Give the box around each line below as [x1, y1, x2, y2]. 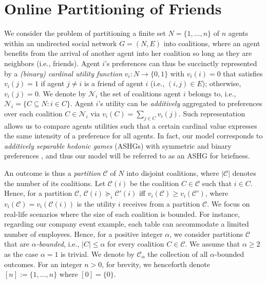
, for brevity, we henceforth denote [102, 258, 210, 269]
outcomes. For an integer [4, 258, 82, 269]
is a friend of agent [84, 78, 143, 89]
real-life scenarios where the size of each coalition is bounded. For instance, [4, 208, 240, 219]
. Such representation [178, 108, 245, 118]
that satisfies [223, 68, 263, 78]
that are [4, 238, 30, 249]
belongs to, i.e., [188, 88, 236, 98]
